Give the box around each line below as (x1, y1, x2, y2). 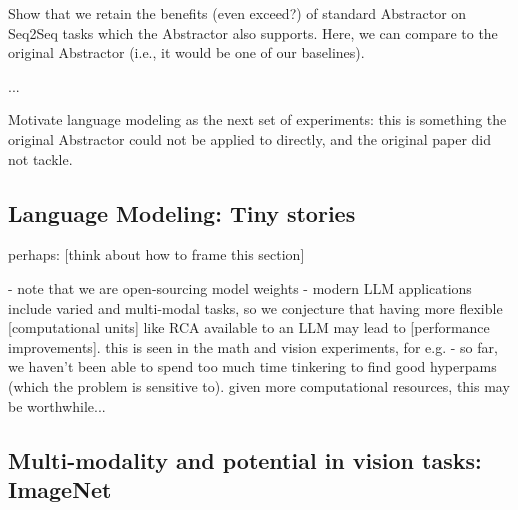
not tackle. (8, 148, 73, 169)
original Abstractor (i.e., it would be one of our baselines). (8, 42, 365, 63)
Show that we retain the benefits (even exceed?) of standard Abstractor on (8, 3, 467, 23)
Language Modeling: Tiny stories (8, 197, 356, 228)
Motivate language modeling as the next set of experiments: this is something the (8, 109, 507, 130)
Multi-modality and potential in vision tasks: (8, 444, 482, 475)
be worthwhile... (8, 395, 106, 416)
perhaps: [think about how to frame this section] (8, 244, 305, 265)
